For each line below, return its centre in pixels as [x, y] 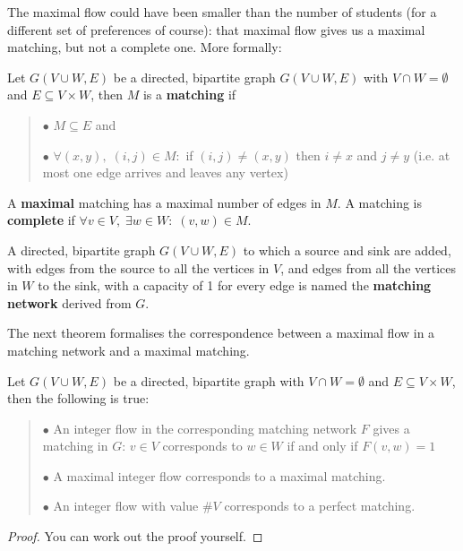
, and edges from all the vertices [369, 267]
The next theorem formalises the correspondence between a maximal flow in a [221, 333]
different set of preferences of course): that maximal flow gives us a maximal [216, 29]
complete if [41, 220]
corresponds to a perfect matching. [320, 506]
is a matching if [189, 95]
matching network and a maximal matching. [129, 350]
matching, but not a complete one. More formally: [145, 47]
